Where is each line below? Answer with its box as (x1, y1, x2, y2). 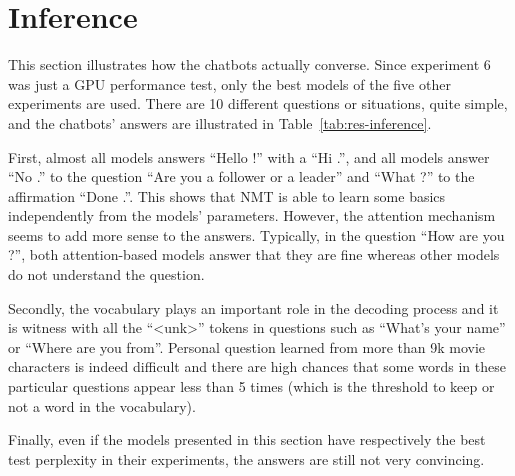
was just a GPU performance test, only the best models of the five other (8, 73, 451, 94)
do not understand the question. (8, 264, 205, 285)
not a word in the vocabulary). (8, 395, 196, 416)
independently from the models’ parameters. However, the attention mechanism (8, 205, 496, 226)
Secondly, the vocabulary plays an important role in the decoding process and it (8, 297, 499, 318)
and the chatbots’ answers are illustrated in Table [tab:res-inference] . (8, 112, 432, 133)
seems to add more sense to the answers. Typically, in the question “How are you (8, 224, 505, 245)
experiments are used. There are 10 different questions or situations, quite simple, (8, 93, 508, 114)
